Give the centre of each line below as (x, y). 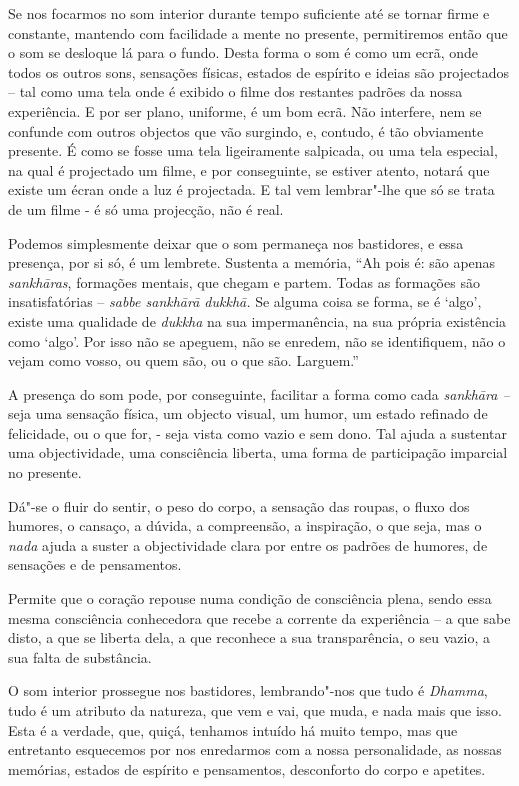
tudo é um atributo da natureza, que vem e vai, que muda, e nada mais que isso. (255, 710)
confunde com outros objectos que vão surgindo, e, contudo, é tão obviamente (246, 130)
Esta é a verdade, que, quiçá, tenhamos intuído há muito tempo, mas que (233, 729)
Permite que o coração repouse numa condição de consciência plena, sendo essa (250, 598)
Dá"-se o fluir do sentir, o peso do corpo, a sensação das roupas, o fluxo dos (239, 505)
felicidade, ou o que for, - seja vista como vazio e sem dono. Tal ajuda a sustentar (257, 432)
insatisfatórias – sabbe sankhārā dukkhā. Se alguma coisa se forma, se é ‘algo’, (245, 301)
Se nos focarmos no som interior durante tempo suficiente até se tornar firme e (249, 13)
